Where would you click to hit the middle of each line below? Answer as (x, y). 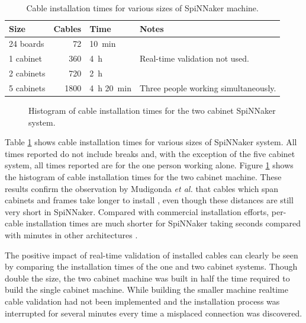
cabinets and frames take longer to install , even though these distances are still (149, 200)
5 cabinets (27, 87)
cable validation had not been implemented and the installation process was (142, 301)
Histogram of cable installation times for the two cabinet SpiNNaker (152, 111)
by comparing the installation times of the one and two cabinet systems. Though (151, 266)
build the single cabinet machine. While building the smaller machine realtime (146, 290)
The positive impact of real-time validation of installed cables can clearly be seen (152, 255)
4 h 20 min (110, 87)
